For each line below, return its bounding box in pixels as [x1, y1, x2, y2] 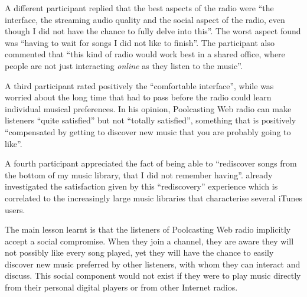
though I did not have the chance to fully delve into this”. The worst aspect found [5, 25, 301, 37]
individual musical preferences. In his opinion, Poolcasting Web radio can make [5, 102, 292, 115]
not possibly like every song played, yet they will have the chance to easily [5, 246, 274, 259]
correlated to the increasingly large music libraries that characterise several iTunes [5, 191, 302, 204]
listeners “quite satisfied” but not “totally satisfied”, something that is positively [5, 114, 296, 126]
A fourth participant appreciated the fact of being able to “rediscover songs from [5, 157, 297, 169]
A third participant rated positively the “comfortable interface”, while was [5, 79, 274, 92]
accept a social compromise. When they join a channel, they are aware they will [5, 234, 294, 247]
